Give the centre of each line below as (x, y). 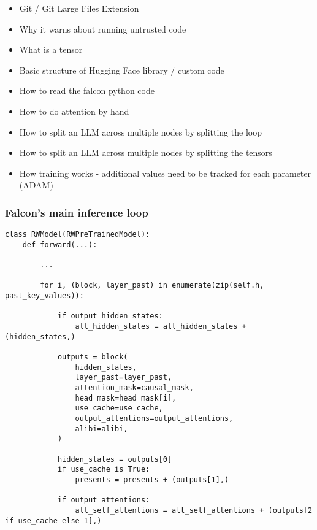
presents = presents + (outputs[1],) (152, 479)
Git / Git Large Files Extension (79, 8)
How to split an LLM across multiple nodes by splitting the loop (140, 132)
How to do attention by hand (74, 111)
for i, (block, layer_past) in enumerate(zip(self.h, (152, 286)
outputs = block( (93, 357)
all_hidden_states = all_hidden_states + (161, 327)
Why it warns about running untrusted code (103, 29)
